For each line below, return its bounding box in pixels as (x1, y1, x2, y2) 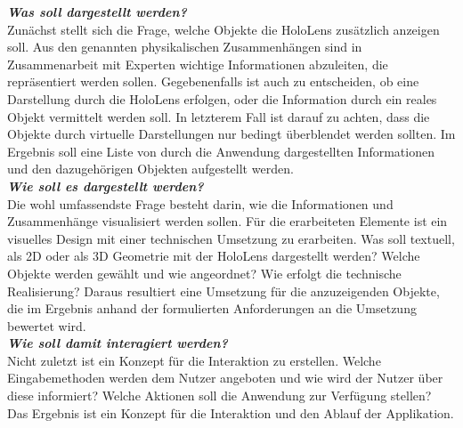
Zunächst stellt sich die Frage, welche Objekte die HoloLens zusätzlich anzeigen (7, 20, 440, 38)
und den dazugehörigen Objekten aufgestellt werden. (7, 159, 294, 178)
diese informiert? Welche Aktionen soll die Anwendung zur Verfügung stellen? (7, 386, 432, 405)
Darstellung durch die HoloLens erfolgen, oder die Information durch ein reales (7, 89, 437, 108)
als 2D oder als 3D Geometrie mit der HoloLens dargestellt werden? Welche (7, 246, 420, 265)
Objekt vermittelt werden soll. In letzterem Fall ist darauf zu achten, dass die (7, 107, 430, 125)
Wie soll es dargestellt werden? (7, 176, 204, 195)
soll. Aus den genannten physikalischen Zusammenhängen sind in (7, 37, 362, 56)
